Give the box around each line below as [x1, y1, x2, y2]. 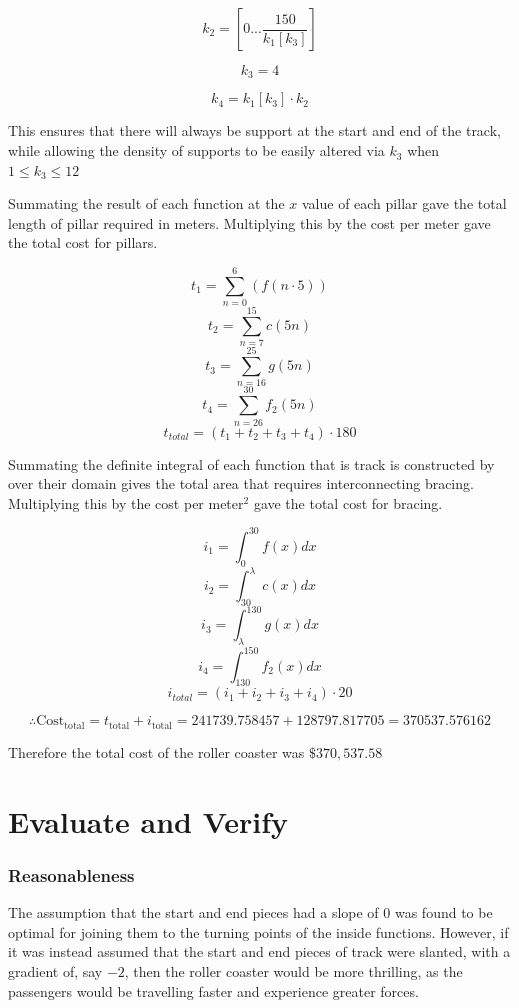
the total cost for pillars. [8, 232, 158, 253]
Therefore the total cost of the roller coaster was [8, 741, 305, 762]
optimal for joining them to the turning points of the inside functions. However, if [8, 921, 509, 942]
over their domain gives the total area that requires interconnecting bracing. [8, 473, 474, 494]
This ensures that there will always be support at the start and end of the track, [8, 120, 501, 141]
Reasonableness [8, 862, 135, 887]
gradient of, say [8, 960, 103, 981]
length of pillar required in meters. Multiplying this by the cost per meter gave [8, 212, 491, 233]
